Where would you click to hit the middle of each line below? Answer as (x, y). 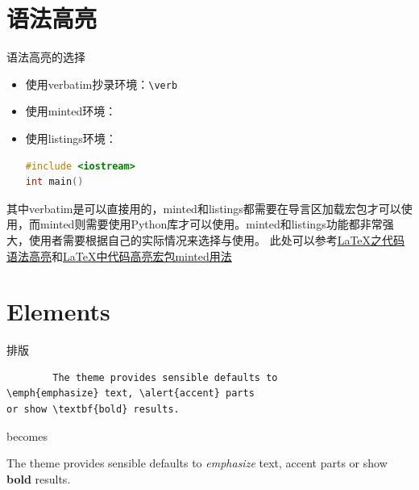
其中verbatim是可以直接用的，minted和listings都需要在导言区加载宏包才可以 (204, 208)
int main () (54, 182)
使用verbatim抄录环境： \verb (102, 84)
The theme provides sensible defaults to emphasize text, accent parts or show (197, 463)
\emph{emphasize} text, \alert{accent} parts (131, 394)
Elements (58, 311)
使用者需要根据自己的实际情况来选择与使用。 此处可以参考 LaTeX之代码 (217, 239)
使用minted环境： (71, 111)
